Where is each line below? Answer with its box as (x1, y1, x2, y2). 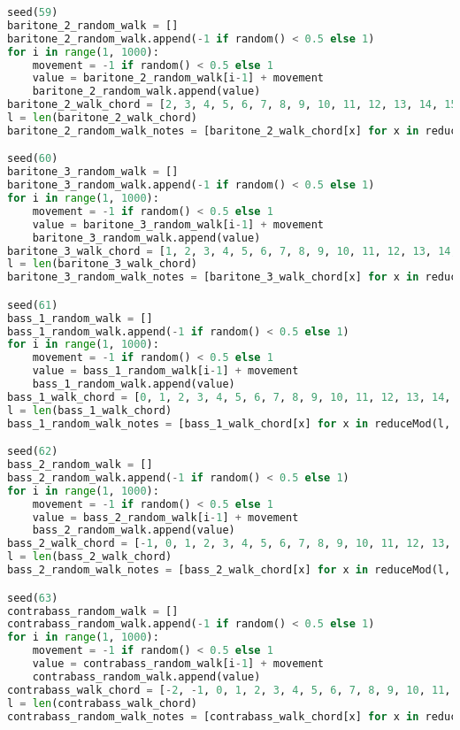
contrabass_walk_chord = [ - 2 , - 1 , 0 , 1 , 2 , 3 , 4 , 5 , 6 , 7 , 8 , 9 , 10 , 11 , (7, 683, 451, 696)
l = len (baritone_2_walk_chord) (7, 111, 197, 124)
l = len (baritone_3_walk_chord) (7, 257, 197, 271)
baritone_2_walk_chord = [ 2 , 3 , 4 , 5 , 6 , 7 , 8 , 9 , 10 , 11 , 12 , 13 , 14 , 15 (7, 98, 457, 111)
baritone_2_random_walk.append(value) (32, 85, 261, 98)
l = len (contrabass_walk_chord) (7, 696, 197, 710)
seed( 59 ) (7, 6, 58, 19)
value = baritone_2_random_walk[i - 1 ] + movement (32, 72, 325, 85)
